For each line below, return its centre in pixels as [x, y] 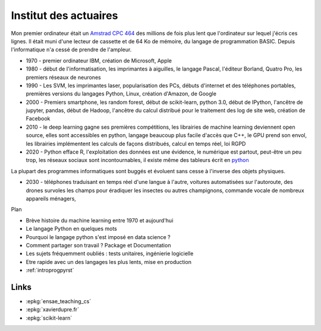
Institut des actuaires [64, 15]
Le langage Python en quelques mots [71, 229]
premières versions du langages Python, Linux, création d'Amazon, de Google [121, 94]
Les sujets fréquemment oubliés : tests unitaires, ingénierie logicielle [110, 254]
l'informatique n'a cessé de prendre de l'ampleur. [71, 50]
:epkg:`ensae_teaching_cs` [59, 301]
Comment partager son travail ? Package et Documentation [98, 245]
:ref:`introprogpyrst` [50, 270]
